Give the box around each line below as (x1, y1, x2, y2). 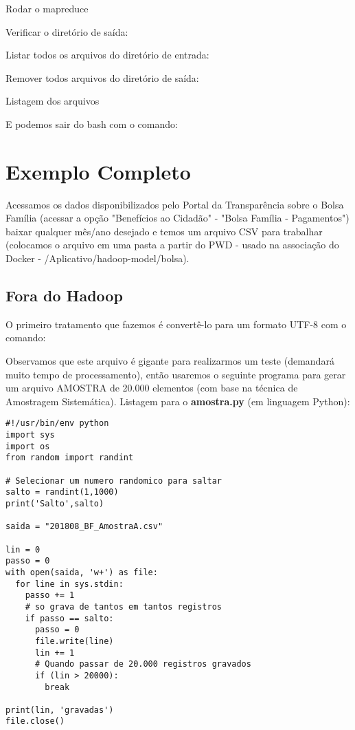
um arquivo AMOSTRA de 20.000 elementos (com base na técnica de (5, 380, 298, 395)
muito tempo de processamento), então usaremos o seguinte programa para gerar (5, 367, 346, 381)
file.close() (5, 716, 65, 727)
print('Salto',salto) (5, 499, 104, 509)
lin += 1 (34, 647, 75, 658)
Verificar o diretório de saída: (5, 24, 128, 39)
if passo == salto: (25, 613, 114, 623)
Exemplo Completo (5, 157, 191, 185)
